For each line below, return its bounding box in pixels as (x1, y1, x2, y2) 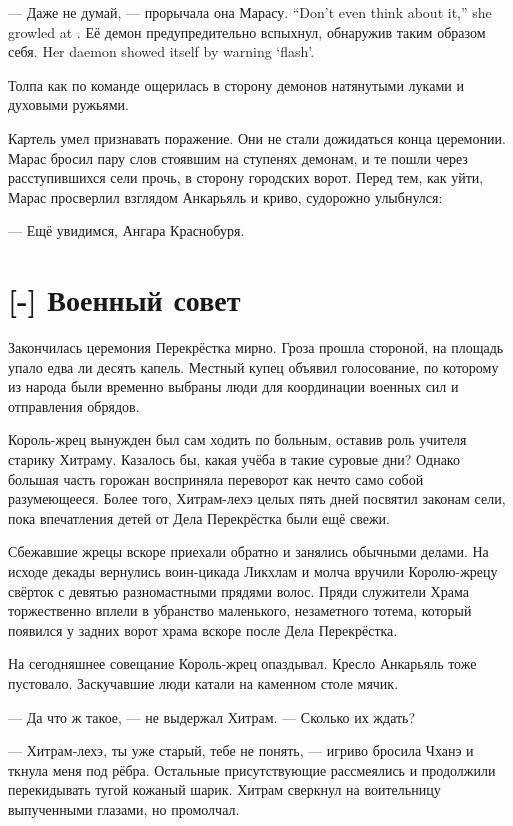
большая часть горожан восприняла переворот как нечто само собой (8, 468, 424, 489)
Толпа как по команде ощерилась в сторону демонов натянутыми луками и (8, 74, 464, 95)
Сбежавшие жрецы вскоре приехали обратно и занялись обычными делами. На (8, 541, 489, 562)
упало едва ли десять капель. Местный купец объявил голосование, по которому (8, 356, 499, 377)
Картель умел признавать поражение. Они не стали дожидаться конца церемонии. (8, 127, 506, 148)
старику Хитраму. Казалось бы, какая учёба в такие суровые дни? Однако (8, 449, 460, 470)
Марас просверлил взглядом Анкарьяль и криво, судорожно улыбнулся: (8, 186, 443, 207)
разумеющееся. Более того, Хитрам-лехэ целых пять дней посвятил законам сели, (8, 488, 506, 509)
